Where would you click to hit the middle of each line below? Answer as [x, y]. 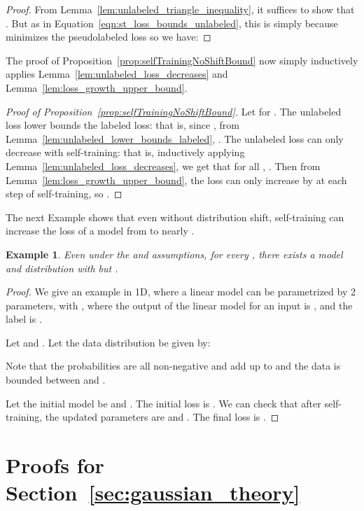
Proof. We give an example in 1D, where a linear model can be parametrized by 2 [181, 292]
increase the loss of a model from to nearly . [100, 231]
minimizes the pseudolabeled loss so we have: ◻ [108, 37]
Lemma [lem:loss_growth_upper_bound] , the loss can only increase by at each [176, 180]
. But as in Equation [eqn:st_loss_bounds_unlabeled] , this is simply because [172, 23]
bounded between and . [56, 380]
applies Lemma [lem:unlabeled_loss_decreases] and [117, 74]
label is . [24, 319]
